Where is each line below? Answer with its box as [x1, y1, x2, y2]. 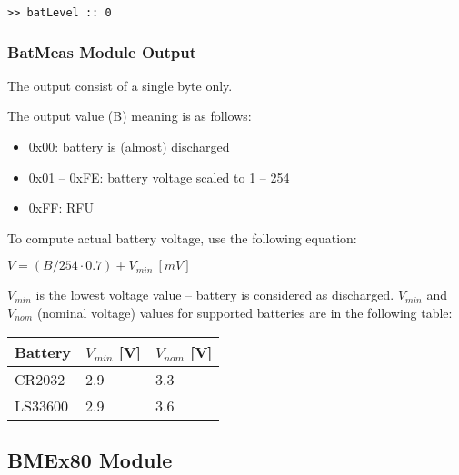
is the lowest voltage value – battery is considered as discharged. [35, 285, 394, 304]
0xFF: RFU [28, 198, 94, 217]
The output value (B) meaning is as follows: [7, 106, 252, 125]
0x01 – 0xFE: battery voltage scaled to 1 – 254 [28, 167, 290, 186]
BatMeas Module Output [7, 40, 197, 63]
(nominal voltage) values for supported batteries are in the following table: [36, 303, 453, 322]
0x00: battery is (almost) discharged [28, 137, 230, 156]
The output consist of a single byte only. [7, 75, 233, 94]
